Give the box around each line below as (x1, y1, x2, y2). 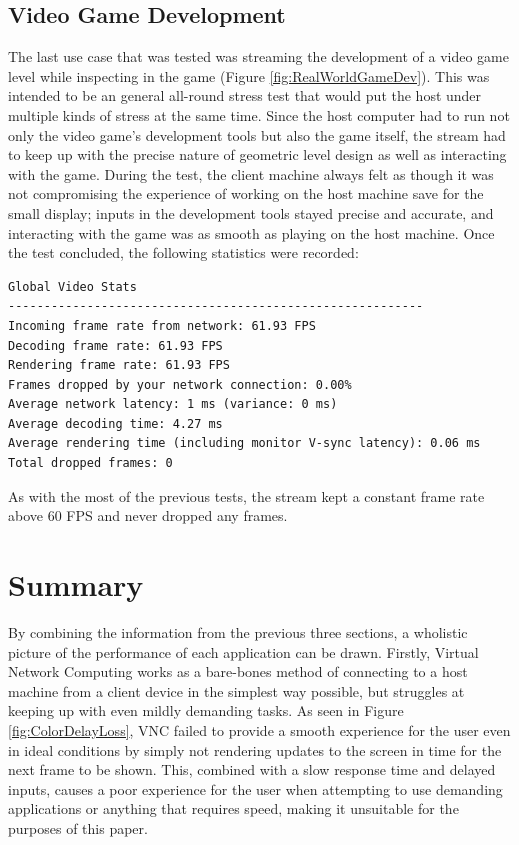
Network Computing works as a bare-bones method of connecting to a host (8, 661, 468, 682)
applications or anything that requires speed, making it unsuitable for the (8, 798, 459, 819)
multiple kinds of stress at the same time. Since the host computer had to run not (8, 104, 510, 125)
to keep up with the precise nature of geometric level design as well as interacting (8, 144, 507, 165)
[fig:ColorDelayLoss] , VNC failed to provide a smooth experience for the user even (8, 719, 511, 740)
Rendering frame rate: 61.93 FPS (8, 358, 230, 373)
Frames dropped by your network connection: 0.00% (8, 377, 352, 392)
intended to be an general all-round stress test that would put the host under (8, 85, 482, 106)
